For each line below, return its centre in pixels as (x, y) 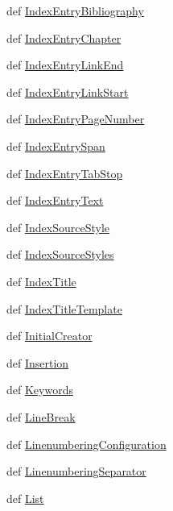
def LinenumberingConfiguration (86, 444)
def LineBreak (41, 416)
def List (25, 498)
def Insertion (38, 362)
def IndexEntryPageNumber (76, 119)
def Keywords (40, 390)
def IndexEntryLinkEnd (65, 65)
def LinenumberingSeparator (76, 471)
